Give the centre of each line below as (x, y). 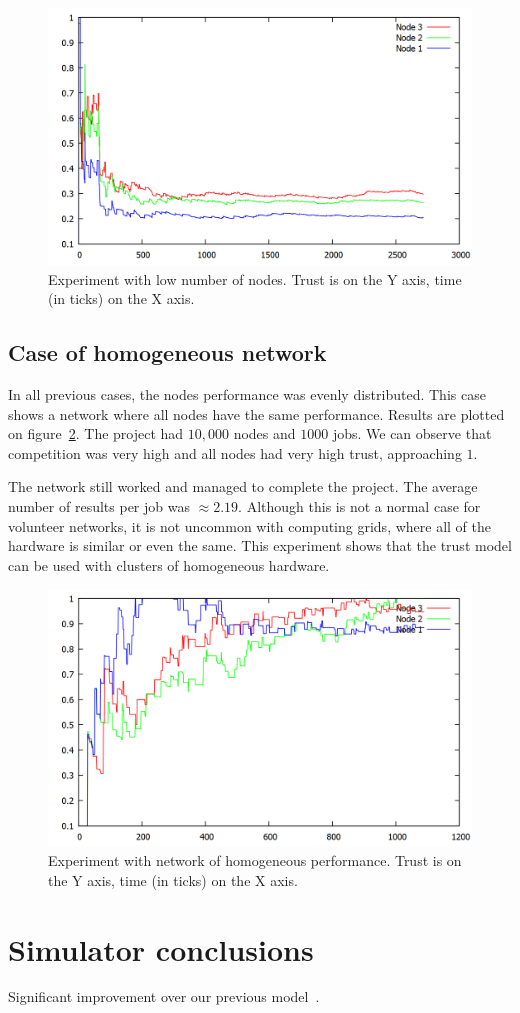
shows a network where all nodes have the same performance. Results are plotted (256, 413)
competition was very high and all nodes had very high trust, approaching (235, 452)
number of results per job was (99, 506)
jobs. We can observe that (412, 433)
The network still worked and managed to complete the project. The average (243, 486)
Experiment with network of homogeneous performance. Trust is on (255, 860)
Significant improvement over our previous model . (164, 996)
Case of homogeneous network (167, 352)
